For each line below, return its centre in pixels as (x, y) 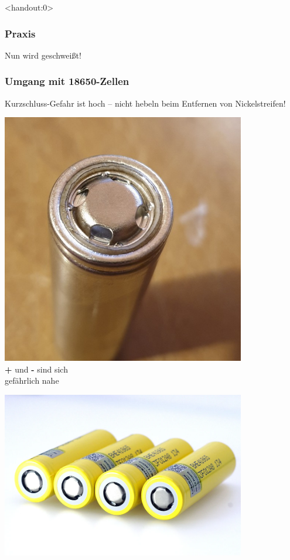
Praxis (20, 33)
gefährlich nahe (32, 380)
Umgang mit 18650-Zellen (67, 81)
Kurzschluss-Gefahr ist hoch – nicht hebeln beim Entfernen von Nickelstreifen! (145, 103)
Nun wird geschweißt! (43, 55)
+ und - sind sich (36, 369)
